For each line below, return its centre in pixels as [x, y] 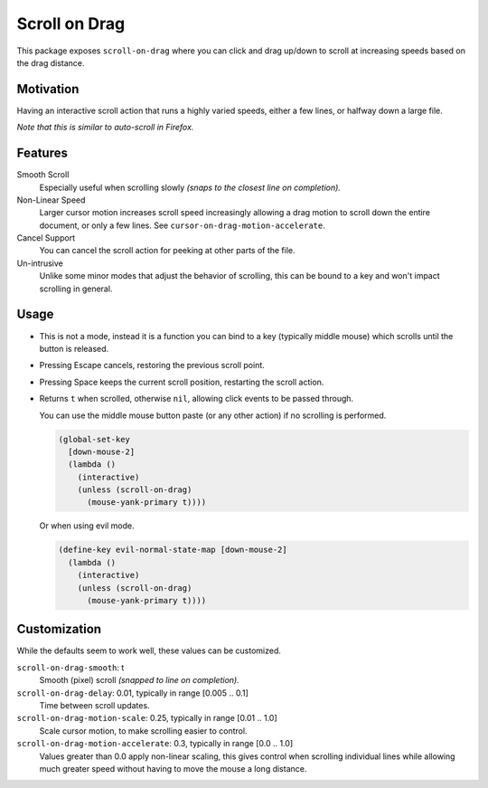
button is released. [74, 348]
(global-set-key [94, 439]
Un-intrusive [40, 263]
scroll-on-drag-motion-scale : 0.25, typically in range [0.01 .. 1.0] [147, 718]
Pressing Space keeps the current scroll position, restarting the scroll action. [182, 382]
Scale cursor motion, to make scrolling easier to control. [143, 731]
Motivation [48, 89]
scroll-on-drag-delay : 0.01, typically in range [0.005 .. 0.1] [132, 693]
